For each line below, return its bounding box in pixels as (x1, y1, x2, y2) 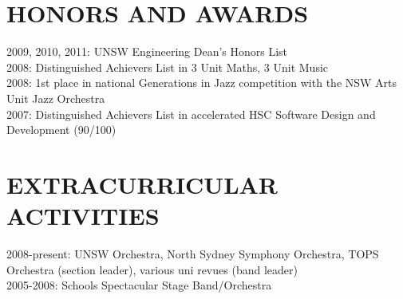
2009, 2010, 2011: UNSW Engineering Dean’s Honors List (6, 43, 288, 60)
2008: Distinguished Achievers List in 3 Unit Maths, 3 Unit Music (6, 58, 329, 75)
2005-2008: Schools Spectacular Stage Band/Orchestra (6, 277, 272, 293)
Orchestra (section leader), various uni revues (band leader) (6, 261, 298, 277)
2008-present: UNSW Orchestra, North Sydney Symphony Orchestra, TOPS (6, 246, 379, 262)
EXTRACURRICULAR (6, 167, 279, 200)
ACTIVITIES (6, 199, 160, 232)
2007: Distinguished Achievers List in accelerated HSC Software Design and (6, 105, 376, 122)
